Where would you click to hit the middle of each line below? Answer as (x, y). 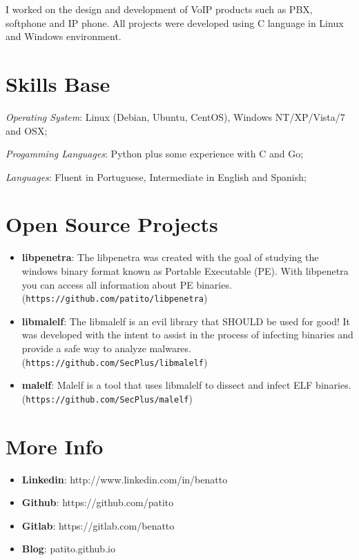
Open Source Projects (112, 224)
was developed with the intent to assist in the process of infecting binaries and (187, 335)
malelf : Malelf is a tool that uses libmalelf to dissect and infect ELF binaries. (186, 385)
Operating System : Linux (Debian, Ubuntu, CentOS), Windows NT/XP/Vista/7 (175, 116)
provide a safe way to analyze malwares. (106, 348)
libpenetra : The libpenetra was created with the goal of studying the (170, 257)
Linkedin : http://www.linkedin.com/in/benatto (125, 479)
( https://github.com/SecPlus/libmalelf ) (115, 361)
